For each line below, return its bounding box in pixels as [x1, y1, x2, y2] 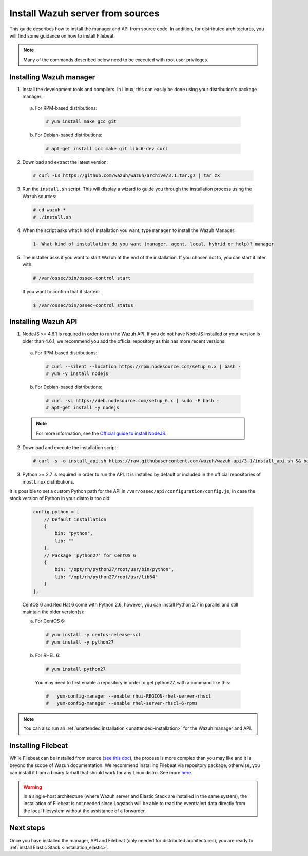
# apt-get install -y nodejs [46, 405, 120, 411]
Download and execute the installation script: [22, 444, 118, 451]
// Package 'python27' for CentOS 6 [44, 552, 136, 558]
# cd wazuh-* [33, 207, 66, 213]
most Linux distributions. [22, 478, 74, 485]
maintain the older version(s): [22, 609, 85, 615]
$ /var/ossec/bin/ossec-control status [33, 302, 133, 308]
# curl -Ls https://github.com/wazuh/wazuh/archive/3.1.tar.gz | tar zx [33, 173, 220, 179]
